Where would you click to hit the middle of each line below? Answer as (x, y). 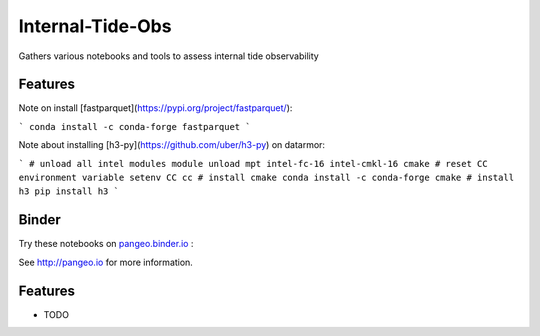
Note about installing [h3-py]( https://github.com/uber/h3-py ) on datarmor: (171, 145)
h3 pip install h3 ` (69, 191)
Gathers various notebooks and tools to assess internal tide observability (168, 56)
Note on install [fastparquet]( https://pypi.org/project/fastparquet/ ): (155, 108)
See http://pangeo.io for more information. (106, 262)
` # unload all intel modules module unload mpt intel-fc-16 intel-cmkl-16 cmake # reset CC (253, 163)
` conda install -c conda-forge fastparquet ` (134, 126)
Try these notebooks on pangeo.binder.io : (106, 244)
